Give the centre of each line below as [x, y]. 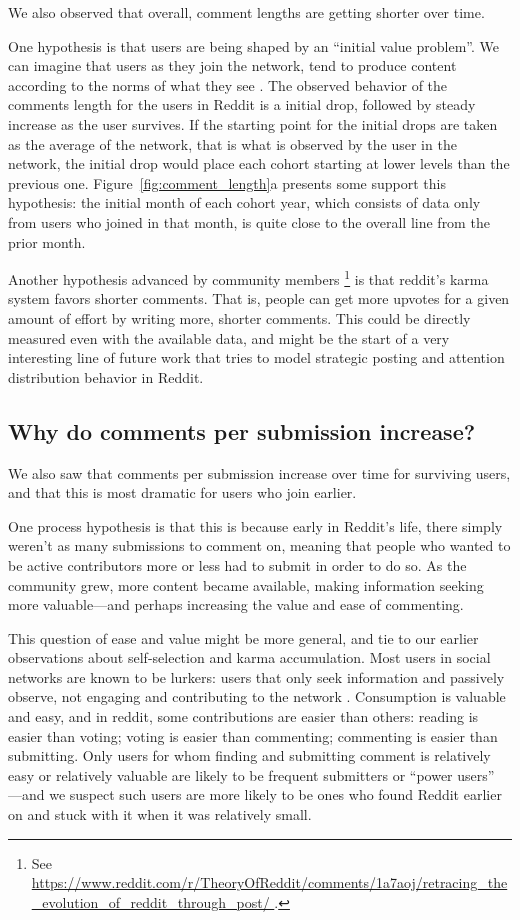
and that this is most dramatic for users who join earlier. [182, 492]
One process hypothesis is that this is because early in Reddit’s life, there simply [255, 525]
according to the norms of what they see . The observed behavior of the [228, 84]
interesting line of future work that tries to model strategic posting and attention [256, 357]
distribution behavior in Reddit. [106, 376]
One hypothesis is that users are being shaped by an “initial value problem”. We [253, 45]
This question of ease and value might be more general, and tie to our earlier [243, 637]
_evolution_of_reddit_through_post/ [150, 901]
